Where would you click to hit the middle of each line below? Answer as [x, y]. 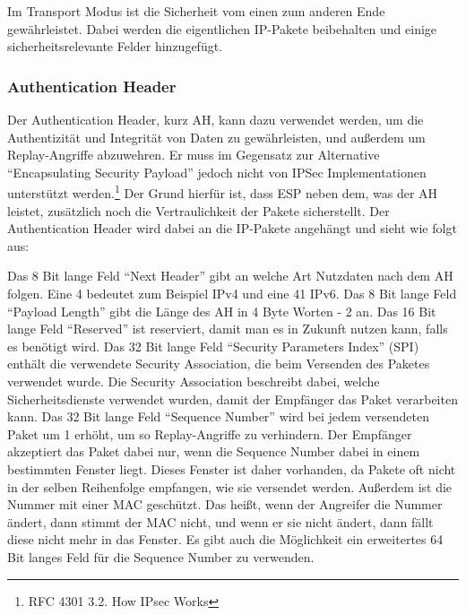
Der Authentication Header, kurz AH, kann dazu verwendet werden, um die [216, 119]
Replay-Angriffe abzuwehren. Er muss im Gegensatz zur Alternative [194, 155]
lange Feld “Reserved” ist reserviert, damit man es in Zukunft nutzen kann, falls [228, 329]
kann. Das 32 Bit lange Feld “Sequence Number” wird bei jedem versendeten [219, 416]
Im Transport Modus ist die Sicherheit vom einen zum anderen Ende [196, 11]
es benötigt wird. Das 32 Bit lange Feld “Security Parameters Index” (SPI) [213, 346]
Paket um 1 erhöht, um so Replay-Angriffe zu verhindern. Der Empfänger [210, 433]
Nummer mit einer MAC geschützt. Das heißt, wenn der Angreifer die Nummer [225, 504]
